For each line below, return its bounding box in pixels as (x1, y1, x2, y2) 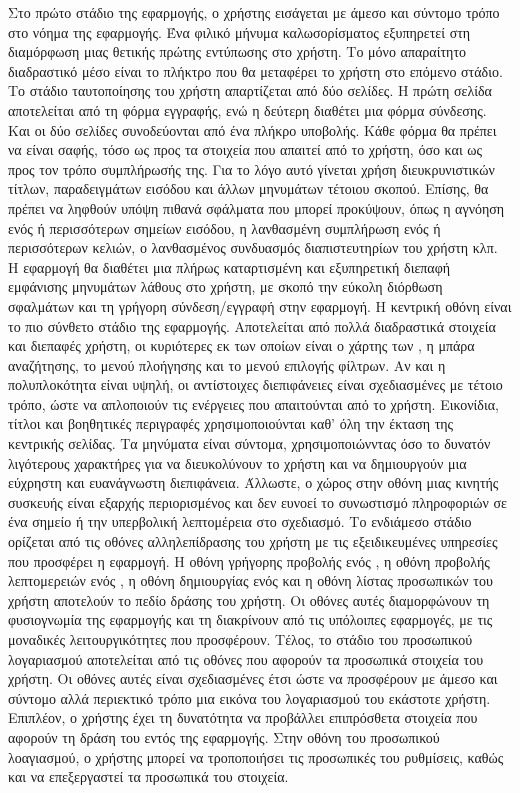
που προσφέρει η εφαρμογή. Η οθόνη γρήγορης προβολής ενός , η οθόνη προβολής (8, 550, 490, 571)
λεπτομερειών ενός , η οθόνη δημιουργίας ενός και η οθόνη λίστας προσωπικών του (8, 570, 493, 591)
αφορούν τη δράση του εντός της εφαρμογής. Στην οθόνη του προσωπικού (8, 726, 440, 747)
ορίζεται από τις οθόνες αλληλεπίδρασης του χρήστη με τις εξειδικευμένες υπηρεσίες (8, 531, 498, 552)
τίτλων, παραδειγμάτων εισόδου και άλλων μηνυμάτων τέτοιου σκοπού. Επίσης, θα (8, 178, 489, 199)
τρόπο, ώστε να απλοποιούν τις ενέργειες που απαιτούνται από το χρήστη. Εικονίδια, (8, 393, 499, 414)
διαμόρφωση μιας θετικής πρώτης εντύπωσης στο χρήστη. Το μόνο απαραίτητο (8, 41, 467, 62)
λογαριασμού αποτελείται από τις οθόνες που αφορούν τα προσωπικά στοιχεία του (8, 648, 484, 669)
